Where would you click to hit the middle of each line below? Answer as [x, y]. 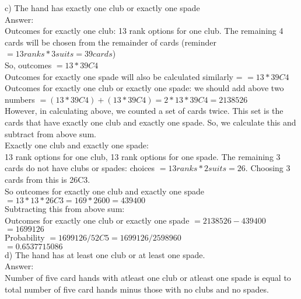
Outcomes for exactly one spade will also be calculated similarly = [124, 76]
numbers [20, 99]
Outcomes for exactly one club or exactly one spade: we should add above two [144, 88]
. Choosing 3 [268, 168]
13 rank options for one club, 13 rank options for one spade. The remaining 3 [143, 156]
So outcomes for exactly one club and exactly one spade [105, 191]
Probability [25, 237]
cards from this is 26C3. [48, 179]
